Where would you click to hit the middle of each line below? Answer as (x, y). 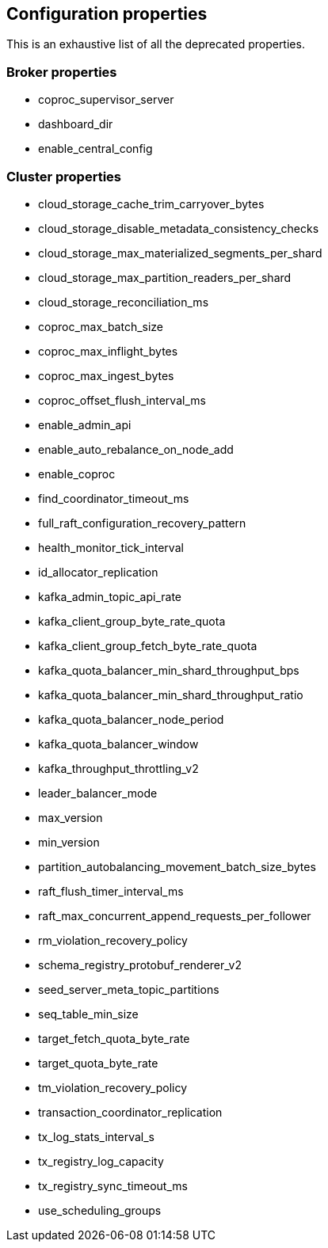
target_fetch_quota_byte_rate (114, 1038)
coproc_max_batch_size (101, 326)
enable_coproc (77, 474)
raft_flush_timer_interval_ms (111, 891)
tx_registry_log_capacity (101, 1161)
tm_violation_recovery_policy (113, 1087)
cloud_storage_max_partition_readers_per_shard (165, 277)
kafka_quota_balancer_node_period (131, 719)
